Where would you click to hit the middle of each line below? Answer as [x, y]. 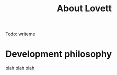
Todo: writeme [20, 34]
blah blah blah [20, 68]
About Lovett [84, 9]
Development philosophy [59, 54]
